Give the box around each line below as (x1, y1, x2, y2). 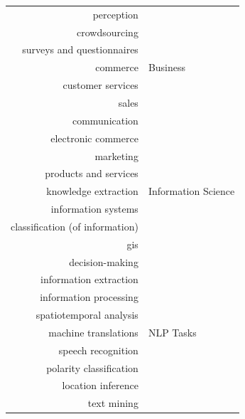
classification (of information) (11, 218, 138, 233)
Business (148, 60, 186, 75)
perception (92, 6, 138, 21)
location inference (62, 378, 138, 393)
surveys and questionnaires (22, 42, 138, 57)
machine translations (48, 324, 138, 339)
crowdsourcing (77, 24, 138, 39)
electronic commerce (50, 130, 138, 145)
